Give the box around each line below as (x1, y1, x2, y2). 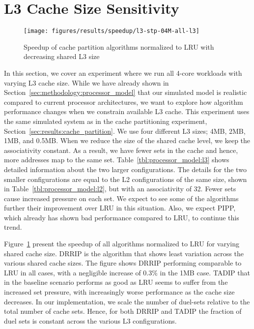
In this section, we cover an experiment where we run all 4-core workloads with (4, 67, 242, 78)
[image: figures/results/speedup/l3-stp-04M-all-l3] (24, 28, 199, 35)
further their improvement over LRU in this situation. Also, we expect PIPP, (4, 203, 236, 213)
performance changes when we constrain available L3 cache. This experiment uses (4, 106, 250, 117)
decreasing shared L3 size (24, 51, 100, 61)
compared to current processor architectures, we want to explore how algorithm (4, 96, 243, 107)
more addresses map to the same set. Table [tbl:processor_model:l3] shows (4, 154, 229, 165)
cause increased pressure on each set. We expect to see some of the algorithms (4, 193, 239, 203)
